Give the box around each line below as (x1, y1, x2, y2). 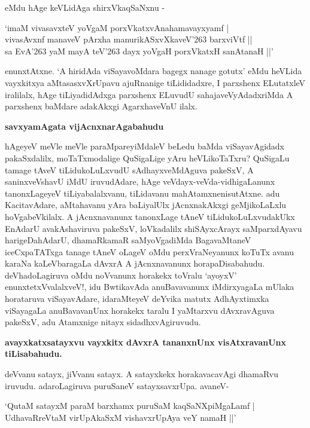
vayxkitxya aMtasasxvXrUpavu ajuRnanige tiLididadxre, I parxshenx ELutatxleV (5, 76, 306, 88)
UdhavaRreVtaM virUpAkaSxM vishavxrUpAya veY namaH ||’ (5, 411, 236, 423)
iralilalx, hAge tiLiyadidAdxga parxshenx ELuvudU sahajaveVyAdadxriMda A (5, 88, 293, 100)
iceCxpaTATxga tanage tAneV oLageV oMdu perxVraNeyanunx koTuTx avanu (5, 245, 294, 258)
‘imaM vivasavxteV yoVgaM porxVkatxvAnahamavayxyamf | (5, 21, 229, 33)
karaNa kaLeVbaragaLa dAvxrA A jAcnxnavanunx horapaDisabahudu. (5, 257, 265, 270)
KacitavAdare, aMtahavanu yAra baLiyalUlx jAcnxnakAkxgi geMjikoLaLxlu (5, 198, 287, 211)
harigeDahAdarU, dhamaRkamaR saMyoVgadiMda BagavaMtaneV (5, 234, 251, 246)
